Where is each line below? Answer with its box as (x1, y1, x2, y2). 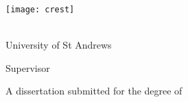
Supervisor (5, 60, 50, 75)
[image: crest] (5, 5, 75, 14)
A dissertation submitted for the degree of (5, 84, 183, 98)
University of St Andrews (5, 38, 112, 52)
